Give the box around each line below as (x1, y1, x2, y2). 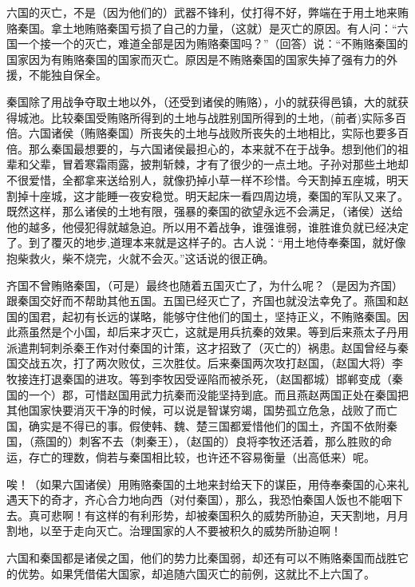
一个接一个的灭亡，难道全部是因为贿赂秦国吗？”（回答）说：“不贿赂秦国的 (17, 35, 409, 52)
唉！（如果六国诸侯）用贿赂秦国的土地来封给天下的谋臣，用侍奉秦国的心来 (6, 475, 397, 492)
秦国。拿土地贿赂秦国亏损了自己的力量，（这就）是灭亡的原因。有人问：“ (17, 19, 397, 36)
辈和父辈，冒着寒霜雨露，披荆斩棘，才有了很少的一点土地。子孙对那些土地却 (6, 156, 409, 173)
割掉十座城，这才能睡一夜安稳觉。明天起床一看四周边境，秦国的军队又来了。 (6, 187, 409, 204)
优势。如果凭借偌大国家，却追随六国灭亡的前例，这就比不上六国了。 (17, 565, 375, 581)
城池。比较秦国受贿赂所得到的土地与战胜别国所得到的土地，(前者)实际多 (17, 109, 395, 125)
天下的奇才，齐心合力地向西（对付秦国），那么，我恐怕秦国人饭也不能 (17, 491, 381, 508)
